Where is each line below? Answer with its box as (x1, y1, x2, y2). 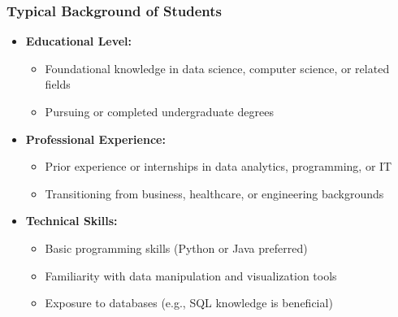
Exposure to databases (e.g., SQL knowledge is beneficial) (45, 294, 333, 311)
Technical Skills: (25, 212, 118, 229)
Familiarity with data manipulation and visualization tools (45, 267, 337, 284)
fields (45, 76, 71, 93)
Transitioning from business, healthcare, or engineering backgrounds (45, 185, 384, 202)
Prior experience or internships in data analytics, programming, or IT (45, 158, 392, 175)
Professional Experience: (25, 130, 166, 147)
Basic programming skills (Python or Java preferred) (45, 239, 308, 256)
